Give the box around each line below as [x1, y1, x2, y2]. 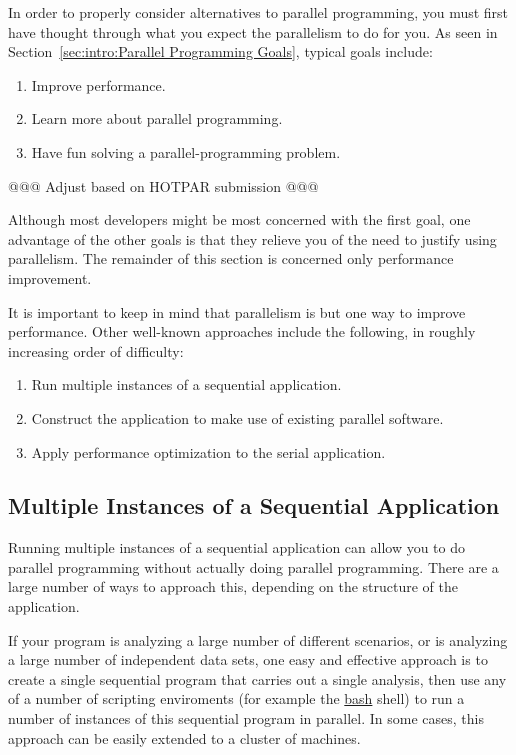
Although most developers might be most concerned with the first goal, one [8, 209, 471, 230]
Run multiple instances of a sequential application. [31, 374, 342, 395]
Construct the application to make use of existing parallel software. [31, 407, 444, 428]
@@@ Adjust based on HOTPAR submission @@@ [8, 175, 319, 196]
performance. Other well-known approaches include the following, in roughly [8, 321, 476, 342]
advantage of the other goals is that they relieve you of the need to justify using [8, 228, 497, 249]
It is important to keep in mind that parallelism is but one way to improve [8, 301, 466, 322]
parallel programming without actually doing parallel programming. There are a [8, 556, 499, 577]
